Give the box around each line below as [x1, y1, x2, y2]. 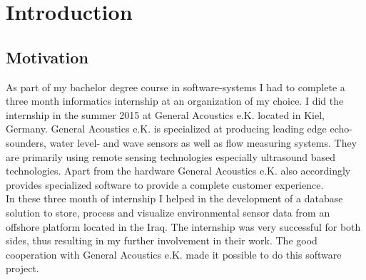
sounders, [6, 135, 46, 150]
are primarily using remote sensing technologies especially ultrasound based [6, 149, 335, 164]
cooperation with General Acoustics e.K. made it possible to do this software [6, 247, 342, 261]
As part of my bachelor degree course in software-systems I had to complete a [6, 79, 345, 94]
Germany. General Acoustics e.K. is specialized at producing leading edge [6, 121, 327, 136]
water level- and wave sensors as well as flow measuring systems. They [49, 135, 357, 150]
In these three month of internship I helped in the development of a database [6, 191, 343, 206]
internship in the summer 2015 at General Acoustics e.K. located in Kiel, [6, 107, 325, 122]
